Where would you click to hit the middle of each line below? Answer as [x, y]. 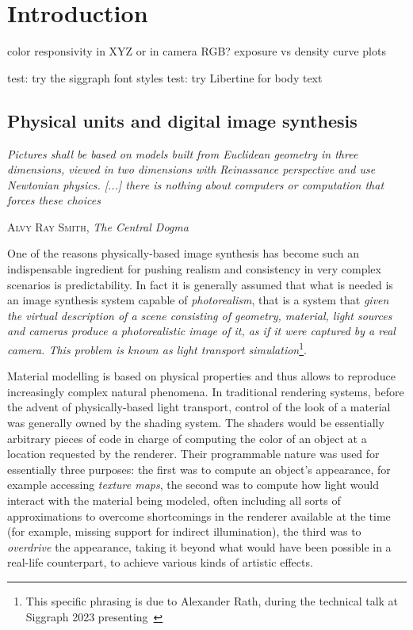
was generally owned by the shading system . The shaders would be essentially [196, 423]
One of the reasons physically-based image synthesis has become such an [184, 253]
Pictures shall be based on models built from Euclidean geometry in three [183, 153]
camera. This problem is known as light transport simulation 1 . [157, 348]
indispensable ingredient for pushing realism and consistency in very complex [194, 269]
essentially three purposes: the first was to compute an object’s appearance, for [199, 469]
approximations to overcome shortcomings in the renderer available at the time [199, 515]
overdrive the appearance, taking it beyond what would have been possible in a [199, 546]
